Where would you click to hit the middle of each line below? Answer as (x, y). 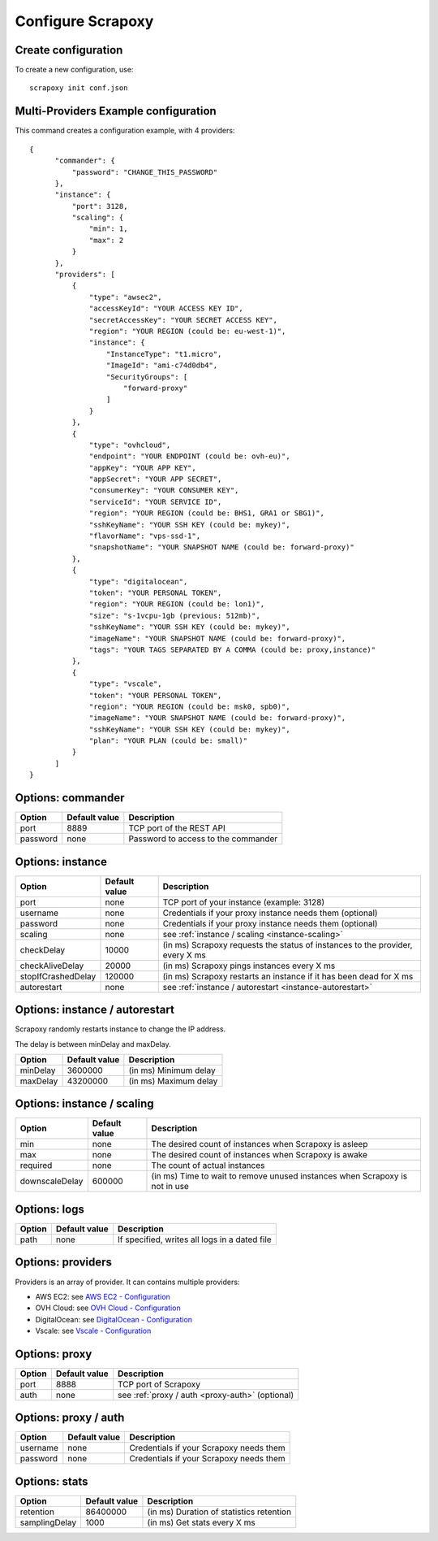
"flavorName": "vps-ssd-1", (145, 536)
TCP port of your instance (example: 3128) (244, 902)
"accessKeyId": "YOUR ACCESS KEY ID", (166, 308)
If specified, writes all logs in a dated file (195, 1239)
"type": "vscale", (126, 684)
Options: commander (70, 798)
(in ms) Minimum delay (172, 1070)
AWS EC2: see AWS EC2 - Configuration (103, 1296)
